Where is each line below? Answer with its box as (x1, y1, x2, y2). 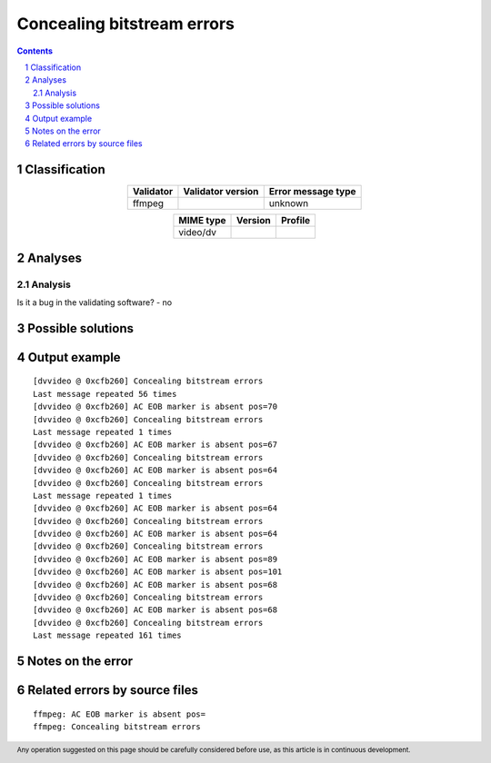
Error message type (268, 185, 356, 198)
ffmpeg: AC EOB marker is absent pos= (33, 708, 206, 719)
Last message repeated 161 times (33, 630, 182, 640)
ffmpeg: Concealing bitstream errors (33, 722, 202, 731)
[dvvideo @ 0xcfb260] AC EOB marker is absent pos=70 (33, 401, 277, 412)
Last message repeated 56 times (33, 389, 177, 399)
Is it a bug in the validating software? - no (16, 296, 173, 308)
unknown (268, 197, 309, 210)
